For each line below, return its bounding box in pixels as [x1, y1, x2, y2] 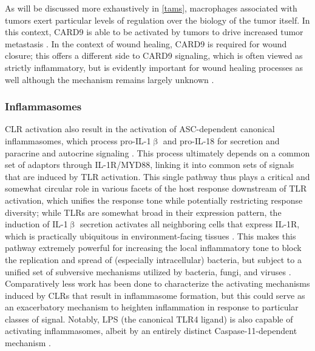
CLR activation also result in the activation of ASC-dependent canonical [5, 122, 275, 135]
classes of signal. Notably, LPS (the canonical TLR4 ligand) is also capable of [5, 312, 293, 325]
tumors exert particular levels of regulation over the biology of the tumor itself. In [5, 13, 310, 26]
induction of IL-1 [5, 218, 68, 230]
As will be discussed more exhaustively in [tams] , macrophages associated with [5, 2, 297, 14]
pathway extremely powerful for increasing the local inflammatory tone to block [5, 241, 302, 254]
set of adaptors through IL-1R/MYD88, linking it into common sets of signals [5, 158, 294, 171]
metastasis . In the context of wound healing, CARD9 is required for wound [5, 37, 287, 50]
